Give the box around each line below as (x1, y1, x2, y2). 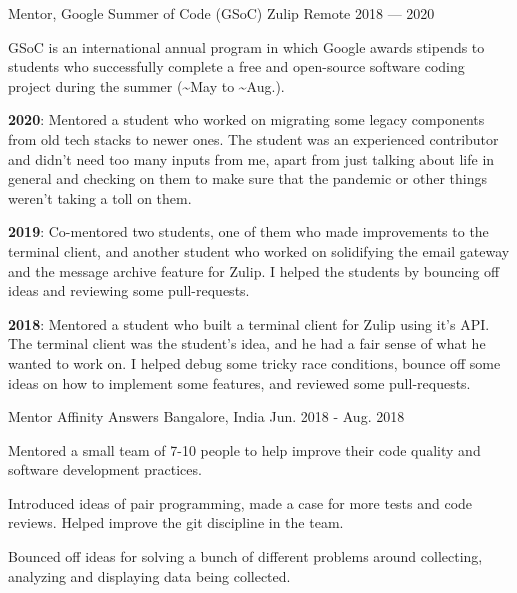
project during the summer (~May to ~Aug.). (8, 75, 285, 96)
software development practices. (8, 459, 202, 480)
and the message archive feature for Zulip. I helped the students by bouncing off (8, 260, 500, 281)
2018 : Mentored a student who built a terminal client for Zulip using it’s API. (8, 313, 490, 334)
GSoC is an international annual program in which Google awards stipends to (8, 36, 485, 57)
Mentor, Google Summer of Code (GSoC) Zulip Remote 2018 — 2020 (8, 3, 435, 23)
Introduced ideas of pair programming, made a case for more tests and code (8, 492, 473, 513)
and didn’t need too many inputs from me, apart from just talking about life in (8, 148, 495, 169)
